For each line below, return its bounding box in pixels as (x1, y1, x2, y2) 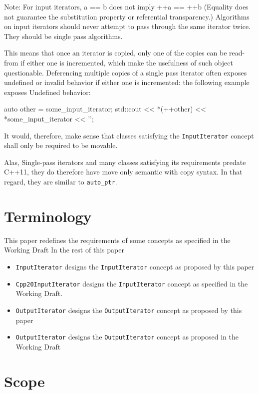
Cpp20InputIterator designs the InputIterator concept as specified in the (15, 278, 248, 288)
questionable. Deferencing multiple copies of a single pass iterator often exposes (4, 67, 247, 77)
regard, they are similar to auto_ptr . (4, 176, 117, 186)
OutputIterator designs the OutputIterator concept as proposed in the (15, 331, 239, 342)
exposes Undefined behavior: (4, 86, 91, 97)
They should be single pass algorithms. (4, 30, 123, 41)
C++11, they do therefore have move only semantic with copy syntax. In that (4, 166, 243, 177)
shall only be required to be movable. (4, 140, 118, 150)
